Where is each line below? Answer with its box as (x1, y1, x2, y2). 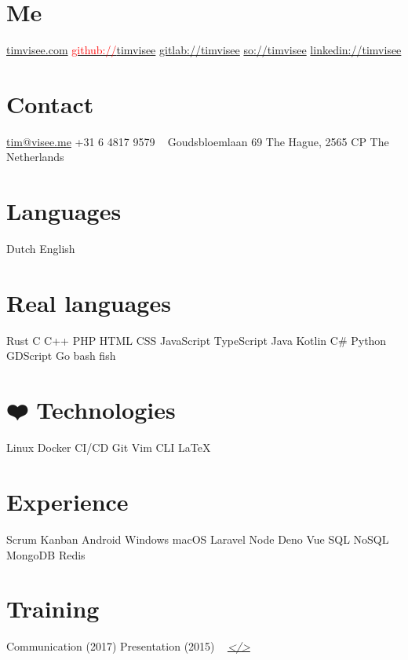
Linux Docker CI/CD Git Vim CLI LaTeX (6, 439, 211, 456)
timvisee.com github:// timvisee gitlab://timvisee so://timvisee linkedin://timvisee (6, 42, 402, 58)
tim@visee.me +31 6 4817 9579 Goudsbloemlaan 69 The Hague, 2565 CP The (6, 133, 389, 149)
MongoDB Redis (6, 546, 86, 563)
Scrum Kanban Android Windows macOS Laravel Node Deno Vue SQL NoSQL (6, 530, 389, 547)
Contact (6, 87, 94, 119)
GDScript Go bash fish (6, 347, 116, 364)
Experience (6, 485, 129, 517)
